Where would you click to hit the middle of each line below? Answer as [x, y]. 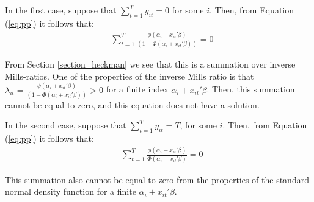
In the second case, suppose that [66, 125]
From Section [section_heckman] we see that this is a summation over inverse [150, 64]
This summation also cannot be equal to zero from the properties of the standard [157, 179]
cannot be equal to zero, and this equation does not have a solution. [132, 104]
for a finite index [137, 89]
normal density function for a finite [71, 191]
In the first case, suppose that [61, 10]
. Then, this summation [251, 89]
